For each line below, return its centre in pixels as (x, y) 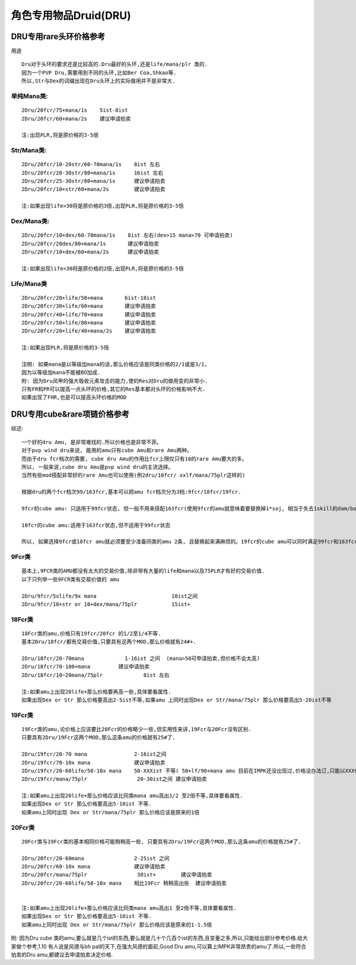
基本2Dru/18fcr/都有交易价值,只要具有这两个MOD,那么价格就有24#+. (109, 642)
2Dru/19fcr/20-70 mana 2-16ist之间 (94, 754)
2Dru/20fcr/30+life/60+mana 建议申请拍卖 (89, 306)
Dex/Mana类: (30, 221)
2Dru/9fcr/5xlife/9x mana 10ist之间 (110, 596)
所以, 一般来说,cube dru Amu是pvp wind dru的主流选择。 (98, 467)
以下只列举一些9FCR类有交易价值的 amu (71, 579)
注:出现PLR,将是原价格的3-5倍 (60, 135)
